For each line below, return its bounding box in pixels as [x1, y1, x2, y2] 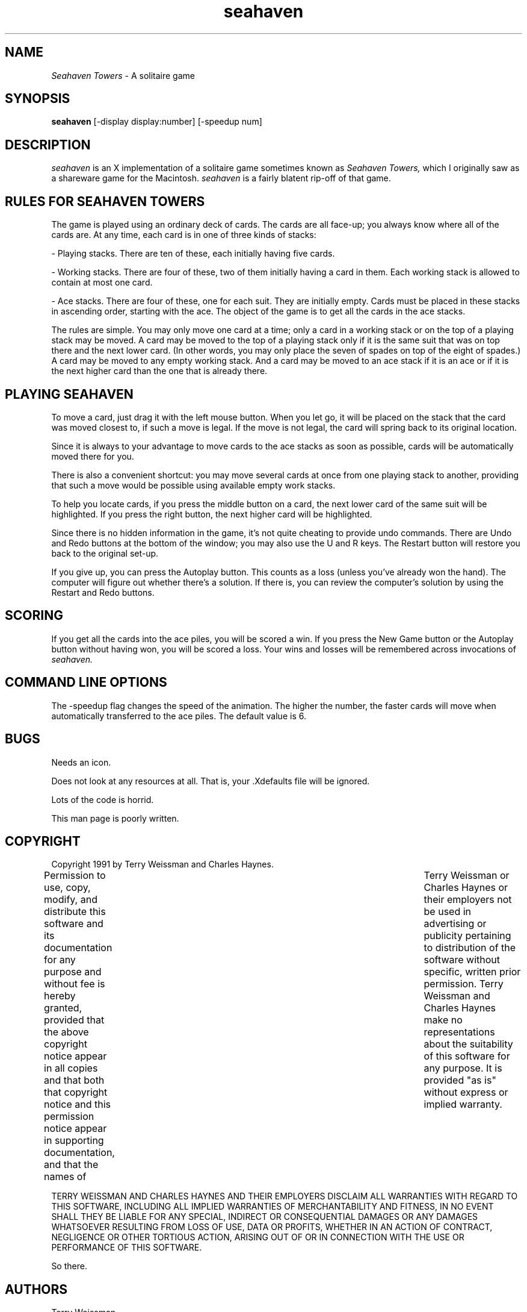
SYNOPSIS [5, 91, 70, 107]
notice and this [44, 1098, 111, 1111]
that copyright [44, 1086, 108, 1099]
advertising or [424, 917, 487, 930]
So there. [51, 1261, 87, 1272]
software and [44, 917, 103, 930]
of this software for [424, 1050, 510, 1063]
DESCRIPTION [5, 137, 91, 152]
